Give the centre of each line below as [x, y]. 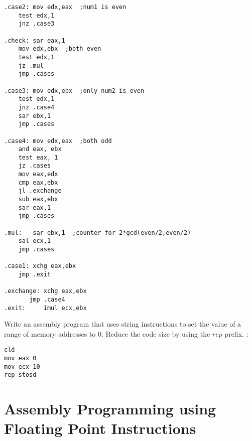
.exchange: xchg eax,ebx [45, 291]
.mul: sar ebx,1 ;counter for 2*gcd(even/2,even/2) [98, 233]
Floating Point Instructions [100, 428]
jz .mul [31, 65]
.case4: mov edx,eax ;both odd [58, 141]
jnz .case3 [36, 24]
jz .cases [35, 166]
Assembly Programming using [110, 409]
